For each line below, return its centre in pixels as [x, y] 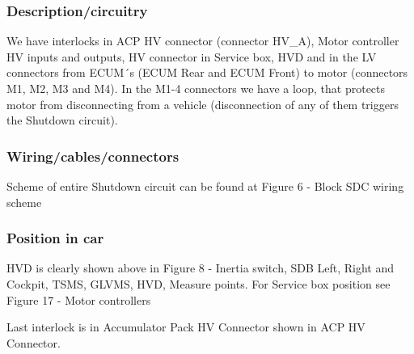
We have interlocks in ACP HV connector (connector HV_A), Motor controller [203, 41]
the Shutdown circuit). [62, 120]
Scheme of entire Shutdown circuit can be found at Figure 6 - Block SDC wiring [205, 186]
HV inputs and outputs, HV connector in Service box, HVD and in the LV [192, 56]
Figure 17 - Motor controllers [79, 299]
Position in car [55, 238]
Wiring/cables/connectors [93, 156]
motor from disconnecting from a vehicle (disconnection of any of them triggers [203, 104]
